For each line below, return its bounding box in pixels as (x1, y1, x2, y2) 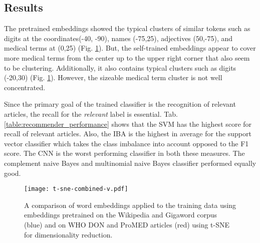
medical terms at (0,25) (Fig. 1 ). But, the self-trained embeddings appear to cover (4, 43, 256, 53)
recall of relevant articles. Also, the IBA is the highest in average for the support (4, 128, 251, 139)
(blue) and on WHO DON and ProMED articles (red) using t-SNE (24, 219, 230, 229)
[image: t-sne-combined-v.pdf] (24, 185, 128, 193)
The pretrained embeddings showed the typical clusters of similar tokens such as (4, 23, 250, 34)
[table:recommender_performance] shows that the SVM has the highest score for (4, 118, 252, 129)
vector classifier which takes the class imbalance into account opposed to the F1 (4, 138, 249, 148)
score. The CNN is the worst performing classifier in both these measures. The (4, 148, 245, 158)
